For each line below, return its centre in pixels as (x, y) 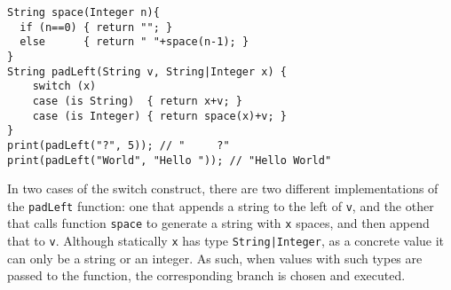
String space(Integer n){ (83, 12)
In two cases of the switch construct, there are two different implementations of (223, 188)
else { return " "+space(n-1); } (135, 42)
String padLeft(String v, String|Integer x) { (147, 71)
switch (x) (64, 86)
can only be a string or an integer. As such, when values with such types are (215, 258)
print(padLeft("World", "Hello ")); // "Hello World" (170, 160)
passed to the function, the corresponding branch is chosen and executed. (206, 275)
